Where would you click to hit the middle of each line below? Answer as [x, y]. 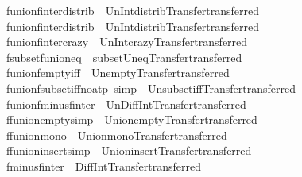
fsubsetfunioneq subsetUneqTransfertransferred [124, 57]
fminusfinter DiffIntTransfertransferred [103, 165]
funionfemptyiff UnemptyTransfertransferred [118, 73]
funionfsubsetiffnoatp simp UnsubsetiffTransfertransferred [151, 88]
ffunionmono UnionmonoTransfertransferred [116, 135]
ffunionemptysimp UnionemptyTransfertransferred [132, 119]
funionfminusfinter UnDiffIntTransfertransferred [126, 104]
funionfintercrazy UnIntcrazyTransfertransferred [127, 42]
